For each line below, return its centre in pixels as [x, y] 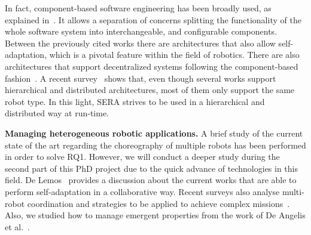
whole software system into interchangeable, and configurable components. [141, 31]
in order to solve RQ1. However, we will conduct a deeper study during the [142, 157]
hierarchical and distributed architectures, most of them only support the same [150, 90]
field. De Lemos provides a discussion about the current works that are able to [151, 180]
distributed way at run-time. [57, 113]
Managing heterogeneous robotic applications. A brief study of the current [154, 133]
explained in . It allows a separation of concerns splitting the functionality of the [153, 19]
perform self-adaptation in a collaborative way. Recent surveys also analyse [142, 191]
